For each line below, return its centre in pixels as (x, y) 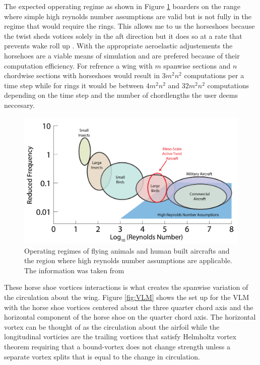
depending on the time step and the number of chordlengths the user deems (121, 95)
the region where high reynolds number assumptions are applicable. (128, 260)
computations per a (214, 75)
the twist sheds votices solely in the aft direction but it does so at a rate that (123, 36)
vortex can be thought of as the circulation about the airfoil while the (112, 326)
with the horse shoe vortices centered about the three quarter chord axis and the (129, 307)
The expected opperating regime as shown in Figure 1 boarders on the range (122, 6)
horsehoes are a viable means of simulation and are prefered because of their (122, 55)
